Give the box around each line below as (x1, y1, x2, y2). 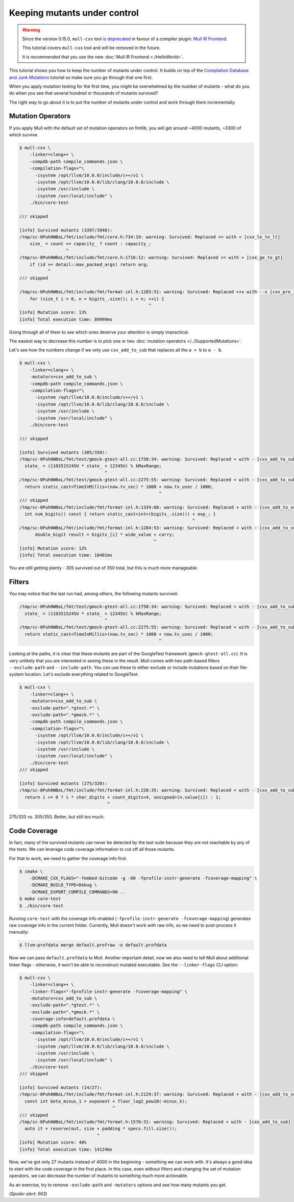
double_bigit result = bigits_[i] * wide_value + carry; (35, 532, 175, 537)
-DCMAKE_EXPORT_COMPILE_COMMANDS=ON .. (29, 889, 126, 895)
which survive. (9, 131, 39, 137)
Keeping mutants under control (9, 7, 139, 18)
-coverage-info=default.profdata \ (29, 1016, 115, 1022)
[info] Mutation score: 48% (19, 1140, 87, 1145)
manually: (9, 929, 29, 935)
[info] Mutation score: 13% (19, 309, 87, 315)
